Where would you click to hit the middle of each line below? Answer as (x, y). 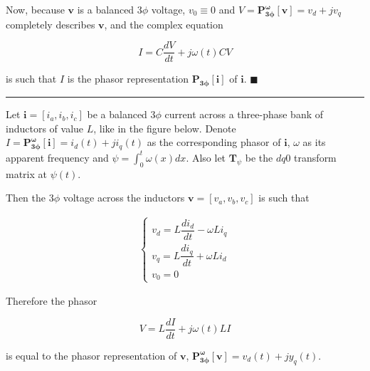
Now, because (35, 9)
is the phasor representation (128, 79)
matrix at (26, 173)
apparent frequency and (57, 157)
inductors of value (45, 128)
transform (315, 157)
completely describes (51, 24)
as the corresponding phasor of (214, 142)
